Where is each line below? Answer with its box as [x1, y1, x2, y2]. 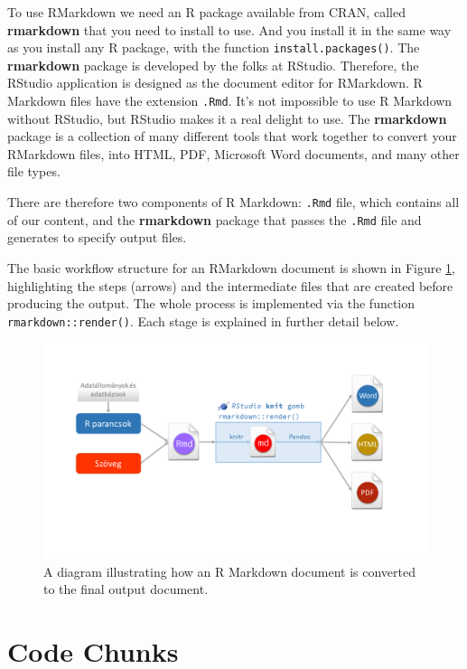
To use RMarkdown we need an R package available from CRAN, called [7, 3, 406, 21]
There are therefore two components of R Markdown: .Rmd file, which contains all [7, 193, 460, 212]
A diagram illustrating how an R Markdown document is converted [43, 561, 416, 580]
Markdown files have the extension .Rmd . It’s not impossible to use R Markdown [7, 91, 453, 110]
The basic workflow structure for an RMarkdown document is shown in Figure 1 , [7, 258, 456, 277]
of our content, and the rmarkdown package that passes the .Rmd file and [7, 210, 422, 229]
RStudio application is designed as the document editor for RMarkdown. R [7, 73, 423, 92]
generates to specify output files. [7, 228, 187, 247]
